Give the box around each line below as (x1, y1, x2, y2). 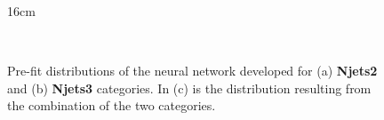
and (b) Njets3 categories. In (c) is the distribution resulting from (7, 78, 372, 97)
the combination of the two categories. (7, 96, 216, 115)
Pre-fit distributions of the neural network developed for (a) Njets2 (7, 61, 378, 80)
